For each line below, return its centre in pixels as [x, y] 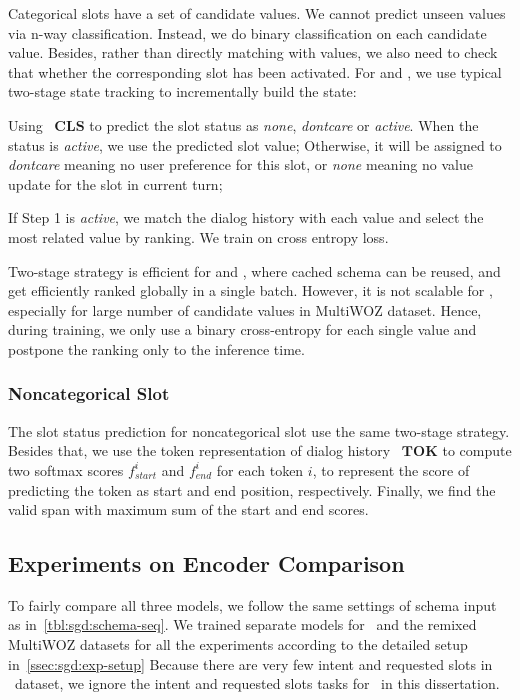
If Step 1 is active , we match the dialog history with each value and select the [246, 217]
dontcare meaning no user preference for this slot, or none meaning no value [240, 164]
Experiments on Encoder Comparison [206, 563]
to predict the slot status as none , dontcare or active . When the [284, 124]
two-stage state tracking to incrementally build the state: [182, 91]
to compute [477, 450]
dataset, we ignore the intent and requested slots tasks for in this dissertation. [257, 683]
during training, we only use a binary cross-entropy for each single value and [242, 329]
